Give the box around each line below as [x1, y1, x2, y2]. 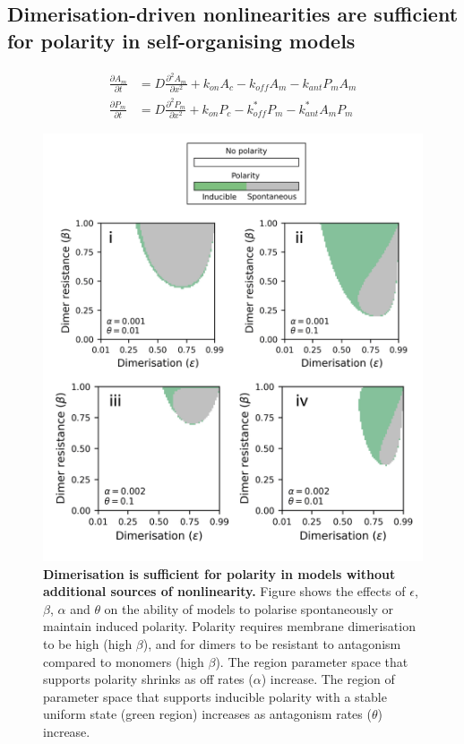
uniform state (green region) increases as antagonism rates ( [43, 705, 372, 723]
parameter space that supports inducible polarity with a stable [43, 687, 387, 705]
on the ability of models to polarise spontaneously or [104, 599, 394, 618]
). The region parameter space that [215, 652, 408, 670]
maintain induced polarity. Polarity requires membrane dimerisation [43, 617, 416, 636]
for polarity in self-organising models [7, 26, 356, 54]
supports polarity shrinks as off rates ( [43, 670, 253, 688]
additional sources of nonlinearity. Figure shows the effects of [43, 582, 406, 601]
